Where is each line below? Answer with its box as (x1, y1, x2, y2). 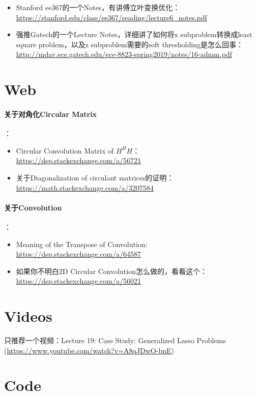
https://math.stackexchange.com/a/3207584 (16, 182, 154, 193)
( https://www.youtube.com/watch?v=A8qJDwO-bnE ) (4, 345, 174, 355)
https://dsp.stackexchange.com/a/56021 (16, 276, 141, 286)
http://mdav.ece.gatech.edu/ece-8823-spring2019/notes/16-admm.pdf (16, 49, 232, 59)
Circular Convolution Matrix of (16, 145, 114, 156)
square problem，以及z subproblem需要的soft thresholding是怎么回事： (16, 39, 243, 49)
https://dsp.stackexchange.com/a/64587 (16, 249, 141, 259)
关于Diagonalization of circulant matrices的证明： (16, 172, 174, 183)
